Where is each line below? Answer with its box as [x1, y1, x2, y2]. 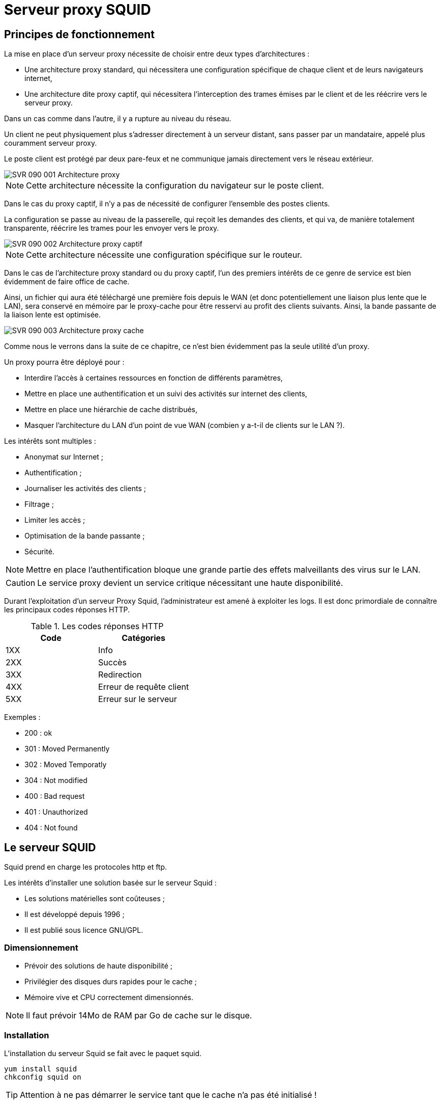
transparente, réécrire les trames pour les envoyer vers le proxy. [4, 224, 219, 233]
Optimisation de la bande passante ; [24, 531, 145, 541]
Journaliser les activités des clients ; [24, 484, 146, 493]
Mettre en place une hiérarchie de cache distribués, [24, 405, 198, 414]
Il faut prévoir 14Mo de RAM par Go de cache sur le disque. [26, 1010, 252, 1020]
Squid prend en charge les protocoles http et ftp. [4, 863, 167, 872]
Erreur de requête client [98, 682, 189, 692]
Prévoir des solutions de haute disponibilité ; [24, 961, 173, 970]
